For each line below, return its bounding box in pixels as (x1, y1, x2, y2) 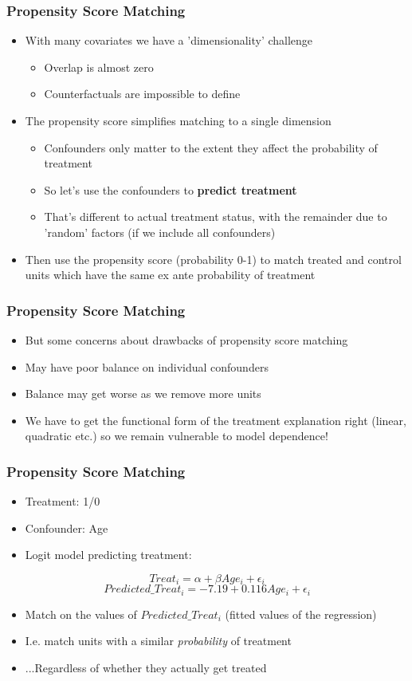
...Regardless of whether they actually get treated (25, 659, 267, 676)
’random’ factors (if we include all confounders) (44, 223, 276, 240)
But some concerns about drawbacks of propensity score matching (25, 331, 348, 348)
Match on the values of (25, 605, 137, 622)
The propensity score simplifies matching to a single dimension (25, 112, 332, 128)
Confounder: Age (25, 519, 108, 536)
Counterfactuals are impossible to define (44, 85, 241, 102)
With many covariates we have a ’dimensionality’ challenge (25, 32, 313, 49)
